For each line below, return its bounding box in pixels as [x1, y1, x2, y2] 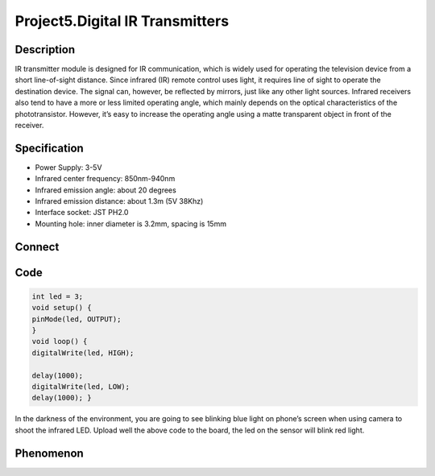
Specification [14, 141, 84, 155]
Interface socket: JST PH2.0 [35, 208, 129, 217]
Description [14, 43, 76, 56]
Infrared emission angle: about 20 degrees [35, 185, 176, 195]
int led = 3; [31, 292, 84, 301]
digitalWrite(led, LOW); [31, 383, 130, 391]
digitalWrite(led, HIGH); [31, 348, 135, 358]
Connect [14, 240, 60, 254]
